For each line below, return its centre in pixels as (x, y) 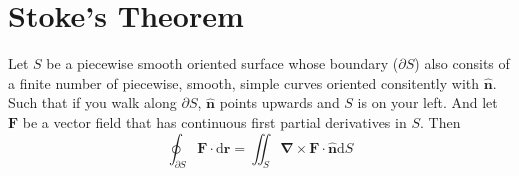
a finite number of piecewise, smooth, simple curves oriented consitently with (244, 82)
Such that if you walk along (92, 102)
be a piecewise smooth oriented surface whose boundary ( (222, 63)
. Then (440, 121)
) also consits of (462, 63)
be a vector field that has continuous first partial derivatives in (214, 121)
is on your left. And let (427, 102)
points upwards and (279, 102)
